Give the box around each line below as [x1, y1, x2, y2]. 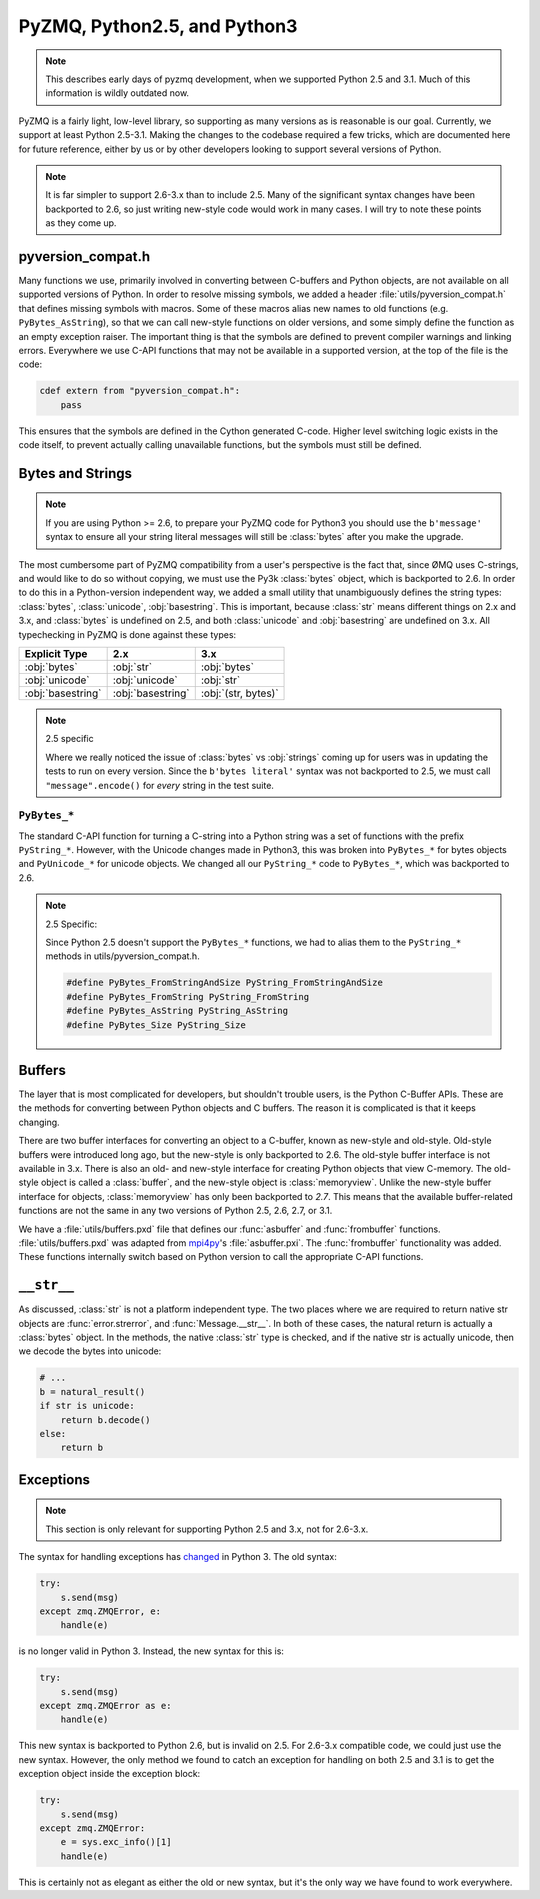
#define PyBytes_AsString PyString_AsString [66, 1005, 289, 1017]
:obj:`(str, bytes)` [200, 686, 279, 700]
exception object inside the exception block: [18, 1768, 201, 1780]
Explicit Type [24, 646, 88, 660]
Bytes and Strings [18, 465, 132, 482]
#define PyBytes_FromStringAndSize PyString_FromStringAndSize [66, 977, 384, 989]
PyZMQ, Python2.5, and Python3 [18, 15, 298, 37]
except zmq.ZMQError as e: [39, 1700, 172, 1712]
